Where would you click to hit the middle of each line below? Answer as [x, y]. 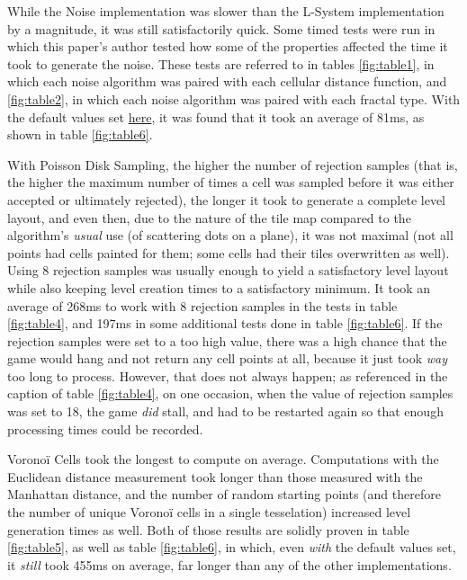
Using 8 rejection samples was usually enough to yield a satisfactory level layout [228, 270]
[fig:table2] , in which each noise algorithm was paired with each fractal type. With [234, 98]
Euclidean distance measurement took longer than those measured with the [215, 476]
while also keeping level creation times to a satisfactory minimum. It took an [219, 287]
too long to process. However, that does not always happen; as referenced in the [228, 375]
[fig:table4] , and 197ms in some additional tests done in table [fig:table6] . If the [225, 323]
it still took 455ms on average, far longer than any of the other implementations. [229, 564]
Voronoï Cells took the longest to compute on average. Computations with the [223, 459]
